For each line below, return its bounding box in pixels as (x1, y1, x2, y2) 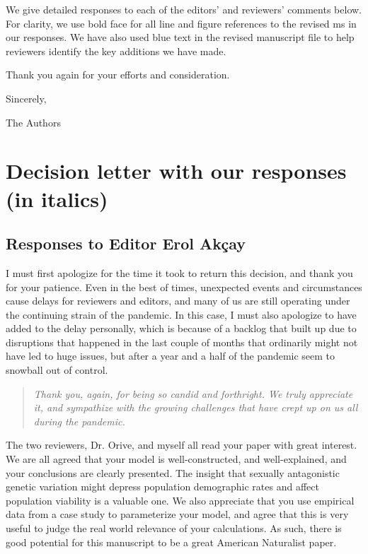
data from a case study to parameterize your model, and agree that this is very (6, 507, 349, 521)
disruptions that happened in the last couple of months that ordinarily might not (6, 334, 358, 349)
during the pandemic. (33, 413, 125, 428)
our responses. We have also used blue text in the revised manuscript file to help (6, 30, 355, 45)
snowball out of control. (6, 363, 108, 377)
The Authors (6, 114, 61, 129)
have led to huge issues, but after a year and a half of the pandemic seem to (6, 348, 335, 363)
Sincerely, (6, 90, 47, 105)
